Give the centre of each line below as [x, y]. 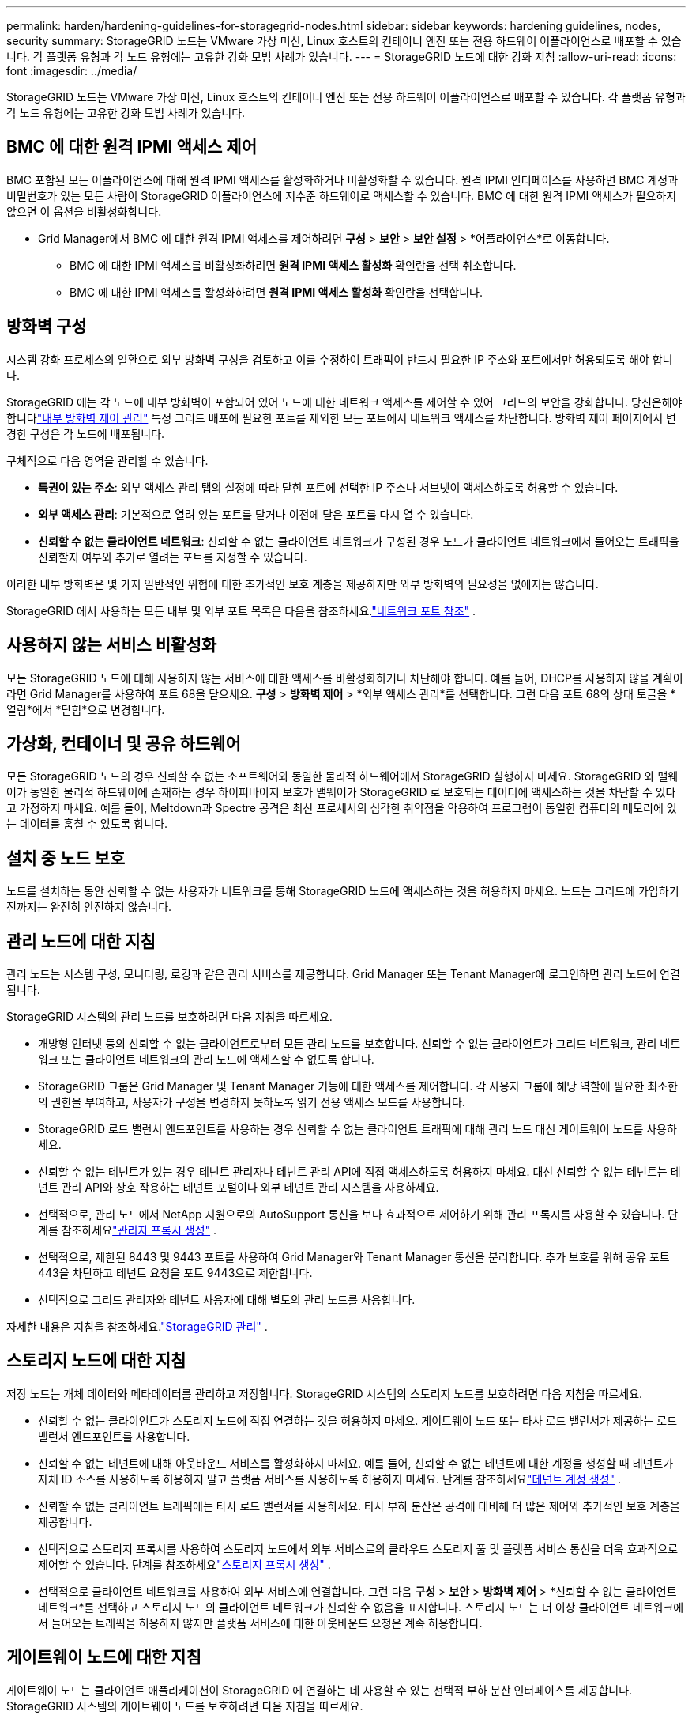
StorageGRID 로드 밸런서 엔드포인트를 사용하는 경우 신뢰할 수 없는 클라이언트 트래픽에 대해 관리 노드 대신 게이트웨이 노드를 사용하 [357, 1129]
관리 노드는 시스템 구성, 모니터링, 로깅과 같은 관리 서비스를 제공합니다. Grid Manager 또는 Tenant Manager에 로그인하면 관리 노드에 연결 [343, 974]
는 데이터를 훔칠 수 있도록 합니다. [87, 824]
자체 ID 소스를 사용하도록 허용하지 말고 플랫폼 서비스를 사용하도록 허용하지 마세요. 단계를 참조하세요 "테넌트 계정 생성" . [330, 1479]
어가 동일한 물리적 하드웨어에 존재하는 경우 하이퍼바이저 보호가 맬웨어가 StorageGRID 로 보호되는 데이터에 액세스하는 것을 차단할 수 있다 [341, 792]
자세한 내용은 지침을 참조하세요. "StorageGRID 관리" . [137, 1327]
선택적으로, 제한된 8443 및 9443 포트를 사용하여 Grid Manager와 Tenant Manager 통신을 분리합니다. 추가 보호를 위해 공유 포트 [354, 1257]
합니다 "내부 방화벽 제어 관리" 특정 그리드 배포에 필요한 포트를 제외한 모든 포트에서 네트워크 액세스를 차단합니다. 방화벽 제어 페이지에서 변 [341, 417]
